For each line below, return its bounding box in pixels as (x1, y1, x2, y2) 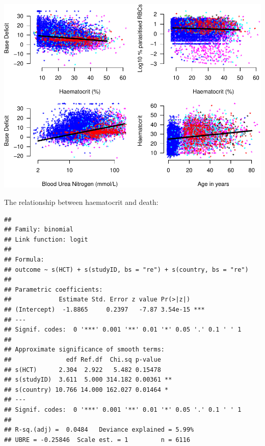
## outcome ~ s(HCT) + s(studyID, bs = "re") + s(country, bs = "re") (4, 266, 249, 273)
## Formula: (4, 256, 44, 264)
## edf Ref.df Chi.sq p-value (4, 356, 161, 363)
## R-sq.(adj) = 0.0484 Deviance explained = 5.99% (4, 426, 194, 434)
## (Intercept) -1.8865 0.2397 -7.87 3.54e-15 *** (4, 306, 205, 313)
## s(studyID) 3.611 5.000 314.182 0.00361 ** (4, 376, 172, 384)
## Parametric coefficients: (4, 286, 103, 293)
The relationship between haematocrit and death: (4, 197, 158, 207)
